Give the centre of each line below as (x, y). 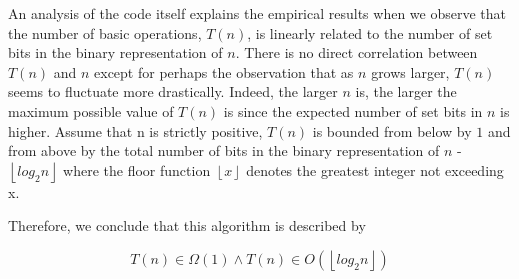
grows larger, (410, 71)
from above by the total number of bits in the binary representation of (224, 150)
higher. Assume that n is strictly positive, (135, 130)
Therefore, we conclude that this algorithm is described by (187, 225)
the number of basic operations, (105, 32)
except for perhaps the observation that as (224, 71)
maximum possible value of (91, 110)
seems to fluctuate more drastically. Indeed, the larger (173, 91)
